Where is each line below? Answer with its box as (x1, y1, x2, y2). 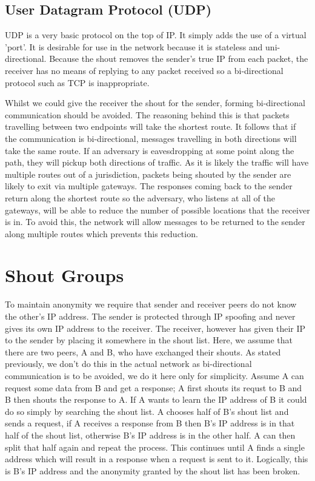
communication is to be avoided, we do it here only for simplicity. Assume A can (5, 369, 304, 382)
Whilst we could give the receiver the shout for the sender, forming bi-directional (5, 96, 305, 109)
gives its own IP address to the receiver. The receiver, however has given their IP (5, 321, 306, 334)
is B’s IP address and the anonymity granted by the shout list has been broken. (5, 464, 300, 477)
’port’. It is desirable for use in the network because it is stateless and (5, 40, 263, 53)
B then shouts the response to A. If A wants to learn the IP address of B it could (5, 393, 307, 406)
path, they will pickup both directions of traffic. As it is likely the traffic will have (5, 156, 309, 169)
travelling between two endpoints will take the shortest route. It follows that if (5, 120, 296, 133)
